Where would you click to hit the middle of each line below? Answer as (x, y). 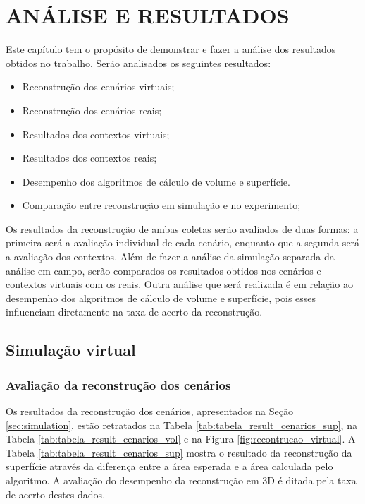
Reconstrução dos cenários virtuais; (98, 86)
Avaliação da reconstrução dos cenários (118, 384)
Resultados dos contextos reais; (89, 158)
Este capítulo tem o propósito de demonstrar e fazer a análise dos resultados (171, 49)
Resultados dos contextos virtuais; (96, 134)
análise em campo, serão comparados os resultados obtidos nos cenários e (163, 270)
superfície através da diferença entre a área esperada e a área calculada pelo (169, 466)
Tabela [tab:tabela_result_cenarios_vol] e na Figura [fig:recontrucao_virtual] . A (181, 439)
